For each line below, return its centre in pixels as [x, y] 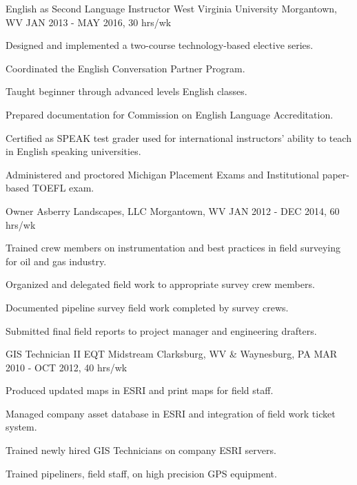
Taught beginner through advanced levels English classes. [126, 91]
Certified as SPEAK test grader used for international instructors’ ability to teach [178, 137]
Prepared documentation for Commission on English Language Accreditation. [170, 114]
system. [21, 427]
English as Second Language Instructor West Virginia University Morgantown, [171, 8]
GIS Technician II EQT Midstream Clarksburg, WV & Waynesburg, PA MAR [172, 354]
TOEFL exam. [63, 188]
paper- [336, 174]
